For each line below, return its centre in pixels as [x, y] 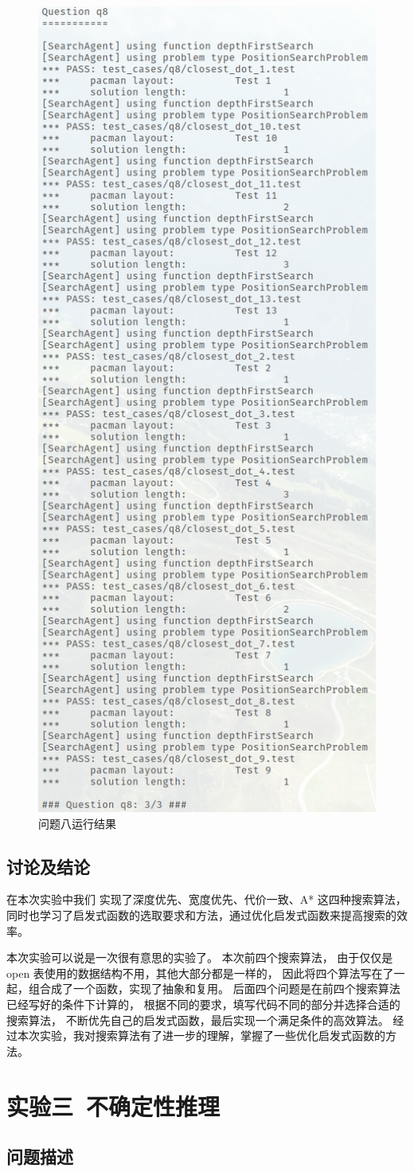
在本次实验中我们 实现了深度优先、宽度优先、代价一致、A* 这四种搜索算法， [207, 899]
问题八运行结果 [77, 823]
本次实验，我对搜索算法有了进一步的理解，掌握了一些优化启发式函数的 [201, 1035]
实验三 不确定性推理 [113, 1106]
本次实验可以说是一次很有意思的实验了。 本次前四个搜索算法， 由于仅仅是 [200, 957]
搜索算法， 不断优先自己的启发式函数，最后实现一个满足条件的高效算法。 [198, 1020]
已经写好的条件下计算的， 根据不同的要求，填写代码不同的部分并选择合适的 [203, 1004]
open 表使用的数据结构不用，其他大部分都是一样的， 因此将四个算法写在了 [200, 973]
